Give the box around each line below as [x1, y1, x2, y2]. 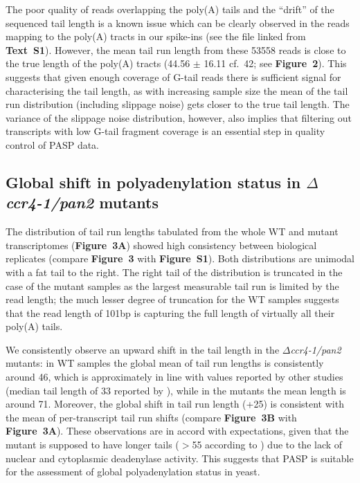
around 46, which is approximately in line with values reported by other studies [6, 370, 343, 384]
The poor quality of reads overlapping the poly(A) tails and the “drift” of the [6, 2, 334, 16]
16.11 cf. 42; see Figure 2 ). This [204, 56, 347, 71]
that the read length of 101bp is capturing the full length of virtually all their [6, 305, 335, 320]
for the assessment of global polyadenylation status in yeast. [6, 464, 260, 479]
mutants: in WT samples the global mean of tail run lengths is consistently [6, 356, 324, 370]
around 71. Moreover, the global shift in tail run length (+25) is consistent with [6, 397, 344, 411]
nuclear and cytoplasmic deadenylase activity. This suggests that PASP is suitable [6, 450, 354, 465]
